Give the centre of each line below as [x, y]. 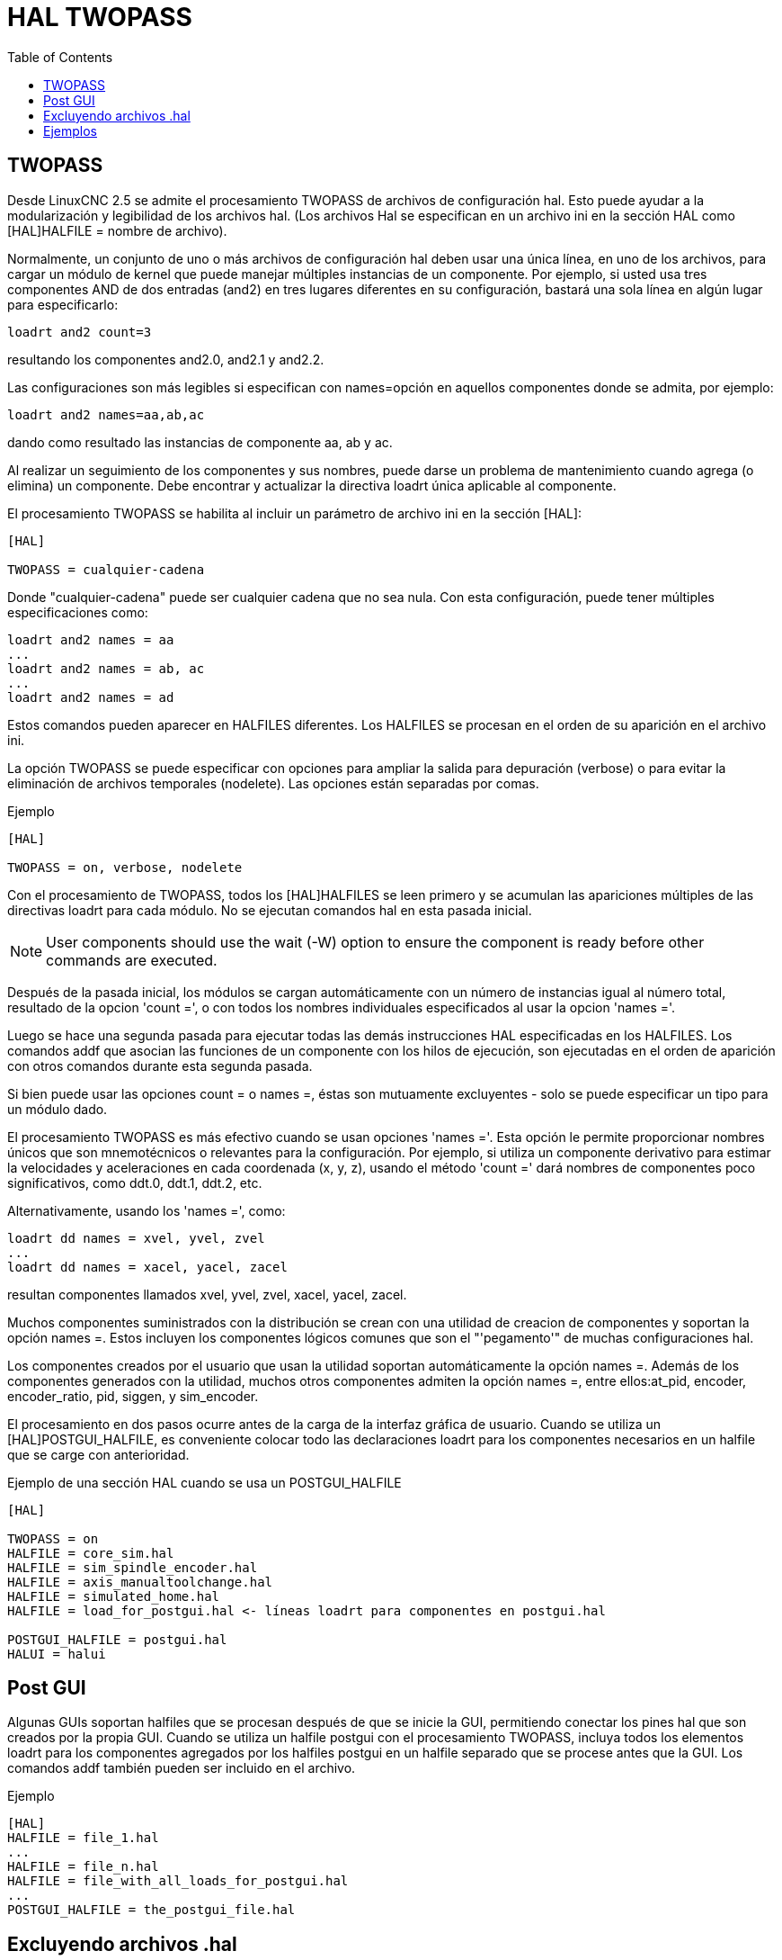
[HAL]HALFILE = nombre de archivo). [117, 230]
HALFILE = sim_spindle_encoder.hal [133, 1567]
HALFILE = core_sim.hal [91, 1553]
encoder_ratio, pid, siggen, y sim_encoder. [133, 1396]
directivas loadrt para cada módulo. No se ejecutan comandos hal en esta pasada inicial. [270, 910]
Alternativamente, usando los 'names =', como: [147, 1210]
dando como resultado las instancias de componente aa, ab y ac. [200, 442]
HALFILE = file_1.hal [83, 1838]
